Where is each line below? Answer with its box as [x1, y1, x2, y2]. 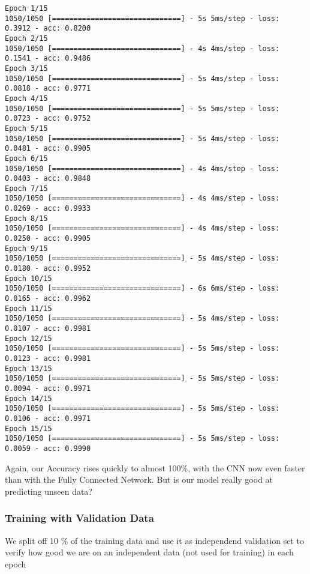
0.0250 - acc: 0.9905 [5, 234, 91, 243]
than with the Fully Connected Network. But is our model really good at [5, 473, 273, 486]
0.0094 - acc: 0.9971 [5, 384, 91, 393]
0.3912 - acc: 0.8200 [5, 24, 91, 33]
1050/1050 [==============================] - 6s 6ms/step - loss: [5, 284, 280, 293]
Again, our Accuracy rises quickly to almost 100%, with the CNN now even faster [5, 461, 305, 474]
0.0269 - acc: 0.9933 [5, 204, 91, 213]
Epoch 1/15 [5, 4, 48, 13]
